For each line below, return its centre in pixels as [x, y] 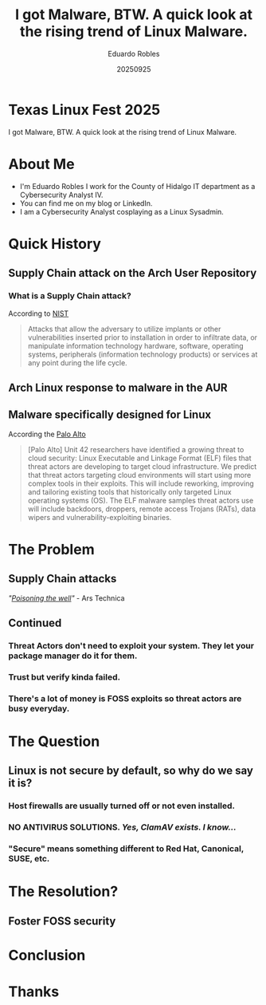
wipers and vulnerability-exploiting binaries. [100, 517]
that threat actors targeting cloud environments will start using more [139, 475]
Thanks [34, 992]
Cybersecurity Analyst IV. [61, 195]
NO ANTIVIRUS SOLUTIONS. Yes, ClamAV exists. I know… [122, 827]
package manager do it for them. [73, 656]
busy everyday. [39, 708]
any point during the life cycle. [77, 363]
